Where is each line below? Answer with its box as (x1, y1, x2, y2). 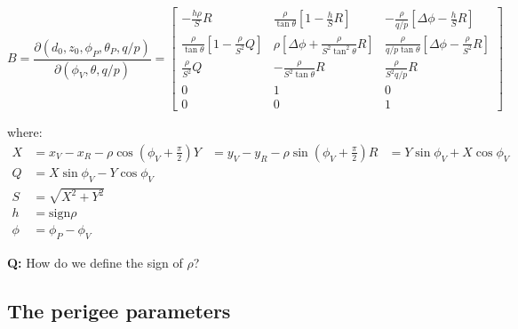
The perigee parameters (7, 297, 231, 325)
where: (7, 123, 43, 141)
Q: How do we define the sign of (7, 253, 183, 272)
